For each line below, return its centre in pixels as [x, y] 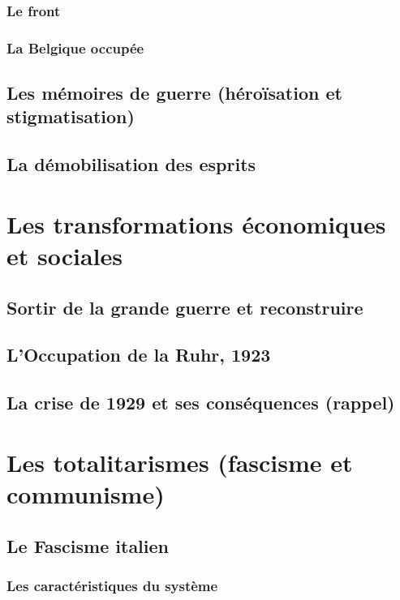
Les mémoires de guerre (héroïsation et [174, 93]
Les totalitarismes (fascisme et [180, 462]
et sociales [65, 256]
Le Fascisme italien [88, 545]
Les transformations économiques [196, 223]
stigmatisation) [71, 116]
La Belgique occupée [75, 47]
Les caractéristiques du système [112, 585]
